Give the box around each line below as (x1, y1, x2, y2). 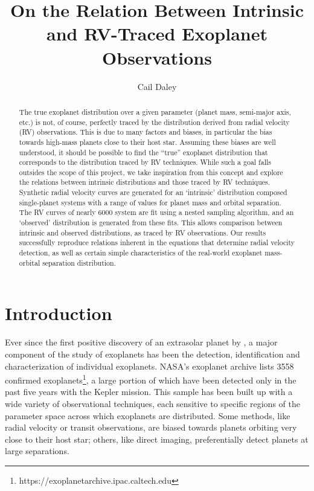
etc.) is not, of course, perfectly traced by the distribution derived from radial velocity (19, 117, 290, 127)
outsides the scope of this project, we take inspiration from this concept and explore (19, 167, 283, 177)
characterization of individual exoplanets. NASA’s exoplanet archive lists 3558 (5, 359, 294, 372)
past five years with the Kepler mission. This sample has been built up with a (5, 385, 293, 398)
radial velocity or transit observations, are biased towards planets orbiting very (5, 421, 297, 434)
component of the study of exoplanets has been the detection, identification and (5, 347, 300, 360)
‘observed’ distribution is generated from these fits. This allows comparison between (19, 217, 283, 228)
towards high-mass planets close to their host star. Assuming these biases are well (19, 136, 276, 147)
